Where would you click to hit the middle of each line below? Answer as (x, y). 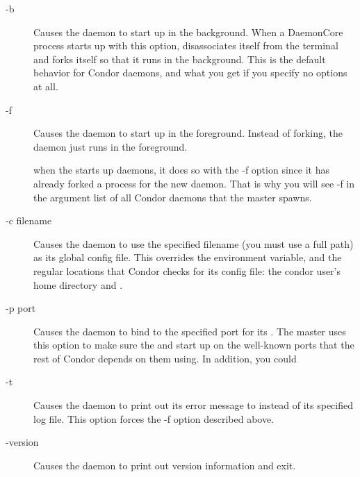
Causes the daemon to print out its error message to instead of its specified (193, 405)
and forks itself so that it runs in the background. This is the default (180, 59)
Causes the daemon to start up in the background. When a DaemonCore (188, 32)
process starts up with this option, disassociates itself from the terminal (186, 45)
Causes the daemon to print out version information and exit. (165, 465)
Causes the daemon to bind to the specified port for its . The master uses (190, 331)
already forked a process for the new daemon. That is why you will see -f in (194, 183)
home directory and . (78, 284)
